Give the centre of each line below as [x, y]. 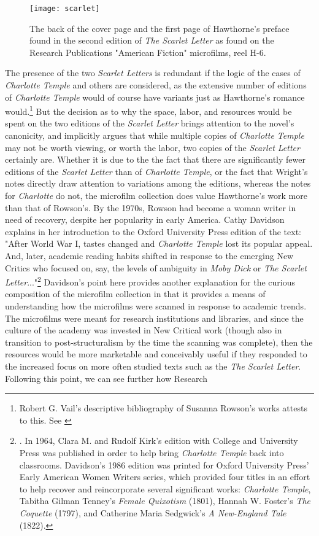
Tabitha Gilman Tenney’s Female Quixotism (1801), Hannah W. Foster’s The [165, 501]
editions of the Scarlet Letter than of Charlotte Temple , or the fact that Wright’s [156, 171]
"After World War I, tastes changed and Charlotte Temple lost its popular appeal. [159, 243]
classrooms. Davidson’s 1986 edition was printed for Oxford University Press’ [164, 464]
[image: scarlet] [65, 9]
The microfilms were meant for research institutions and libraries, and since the [154, 318]
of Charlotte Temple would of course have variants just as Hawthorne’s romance [155, 97]
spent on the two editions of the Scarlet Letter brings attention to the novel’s [150, 123]
